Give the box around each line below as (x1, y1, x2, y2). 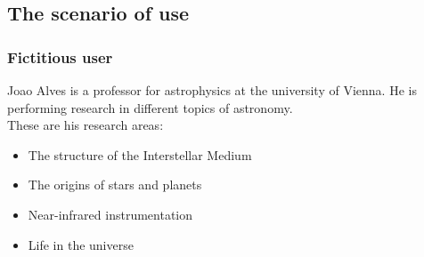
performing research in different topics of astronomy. (7, 98, 293, 116)
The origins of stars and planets (28, 175, 202, 194)
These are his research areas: (7, 116, 164, 134)
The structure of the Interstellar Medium (28, 145, 252, 164)
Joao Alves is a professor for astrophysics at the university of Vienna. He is (7, 81, 417, 99)
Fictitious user (7, 45, 113, 68)
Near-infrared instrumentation (28, 205, 193, 223)
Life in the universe (28, 235, 134, 253)
